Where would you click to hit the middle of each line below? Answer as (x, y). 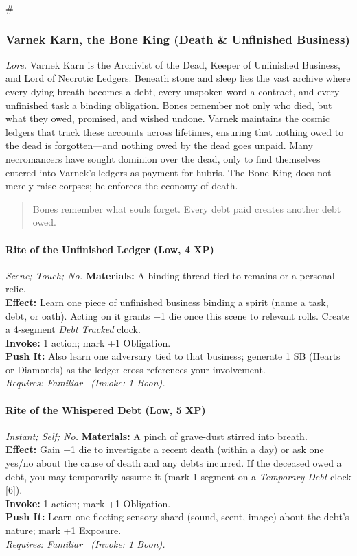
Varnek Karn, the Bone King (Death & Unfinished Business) (178, 39)
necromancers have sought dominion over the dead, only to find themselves (163, 158)
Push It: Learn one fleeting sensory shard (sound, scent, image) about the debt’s (177, 517)
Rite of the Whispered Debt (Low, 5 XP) (106, 409)
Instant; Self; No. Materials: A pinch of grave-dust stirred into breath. (157, 436)
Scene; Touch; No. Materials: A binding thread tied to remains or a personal (170, 275)
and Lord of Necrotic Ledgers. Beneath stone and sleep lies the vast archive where (178, 78)
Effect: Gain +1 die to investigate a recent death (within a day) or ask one (165, 449)
